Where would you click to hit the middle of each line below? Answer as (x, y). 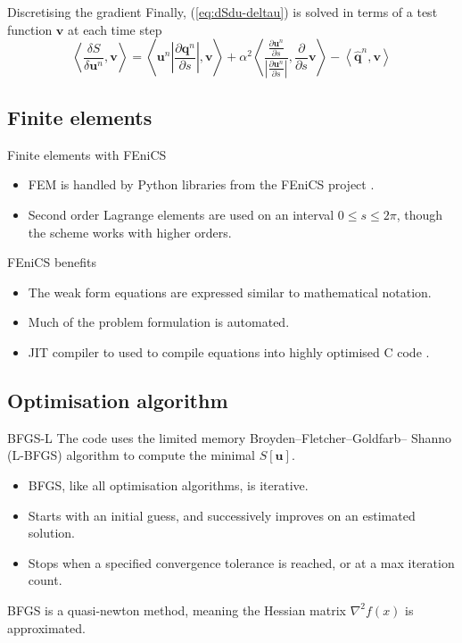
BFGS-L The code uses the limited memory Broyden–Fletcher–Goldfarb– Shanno (230, 437)
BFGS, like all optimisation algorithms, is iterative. (168, 484)
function (30, 29)
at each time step (115, 29)
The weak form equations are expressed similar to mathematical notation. (230, 292)
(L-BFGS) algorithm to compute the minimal (132, 455)
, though (420, 215)
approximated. (46, 627)
